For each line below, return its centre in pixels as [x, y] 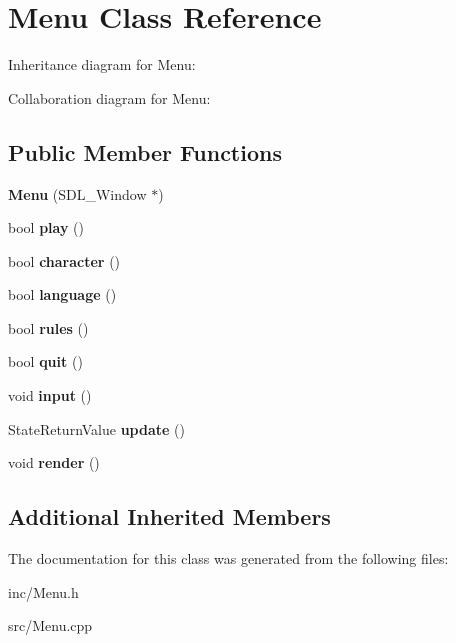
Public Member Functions [145, 151]
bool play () [46, 227]
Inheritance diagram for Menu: [102, 64]
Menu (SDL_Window [77, 193]
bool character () [64, 260]
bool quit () [45, 361]
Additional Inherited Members [169, 516]
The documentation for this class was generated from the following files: [228, 558]
